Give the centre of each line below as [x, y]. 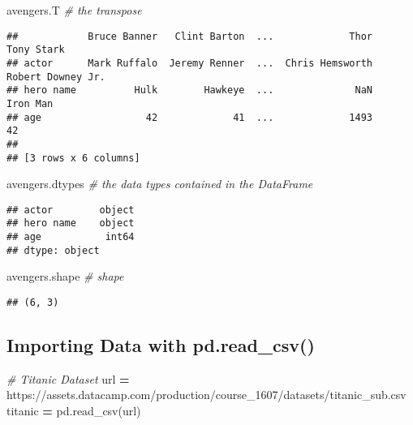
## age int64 [71, 237]
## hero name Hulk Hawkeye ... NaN [190, 90]
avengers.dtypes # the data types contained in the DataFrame [160, 184]
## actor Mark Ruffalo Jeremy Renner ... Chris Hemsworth [190, 63]
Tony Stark [36, 50]
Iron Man [30, 103]
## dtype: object [53, 250]
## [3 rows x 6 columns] [73, 158]
